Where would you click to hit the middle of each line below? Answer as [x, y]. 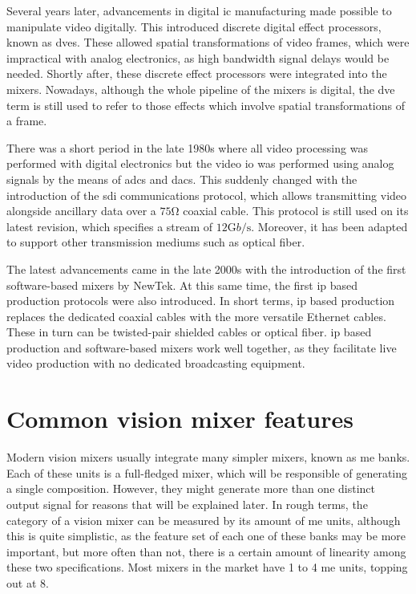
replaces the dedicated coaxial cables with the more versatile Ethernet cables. [196, 316]
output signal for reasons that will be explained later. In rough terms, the [187, 504]
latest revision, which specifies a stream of [110, 226]
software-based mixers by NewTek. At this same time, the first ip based [182, 285]
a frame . [27, 121]
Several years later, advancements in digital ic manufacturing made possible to [199, 10]
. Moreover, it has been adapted [329, 226]
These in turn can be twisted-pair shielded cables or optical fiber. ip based [189, 332]
